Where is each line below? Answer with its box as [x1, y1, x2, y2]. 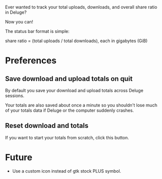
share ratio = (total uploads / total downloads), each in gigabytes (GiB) [5, 38, 148, 44]
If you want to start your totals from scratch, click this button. [5, 134, 129, 140]
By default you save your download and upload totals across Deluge [5, 88, 144, 93]
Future [5, 152, 33, 163]
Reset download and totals [5, 122, 89, 130]
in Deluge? [5, 9, 27, 15]
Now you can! [5, 19, 33, 25]
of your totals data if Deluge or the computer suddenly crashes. [5, 107, 134, 113]
